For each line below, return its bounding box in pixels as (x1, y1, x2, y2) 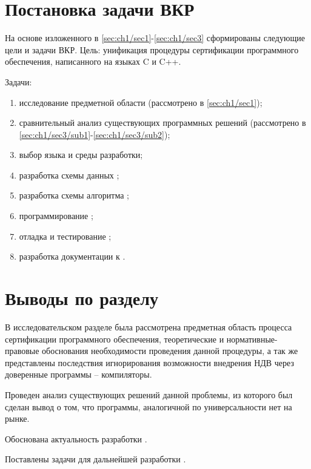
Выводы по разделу (5, 286, 158, 310)
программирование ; (19, 209, 93, 222)
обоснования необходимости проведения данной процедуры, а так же (42, 344, 298, 357)
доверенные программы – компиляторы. (5, 368, 152, 381)
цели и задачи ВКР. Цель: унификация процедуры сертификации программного (5, 43, 299, 56)
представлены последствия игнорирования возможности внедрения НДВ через (5, 356, 294, 369)
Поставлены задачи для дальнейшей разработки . (5, 453, 186, 465)
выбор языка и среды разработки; (19, 148, 143, 161)
